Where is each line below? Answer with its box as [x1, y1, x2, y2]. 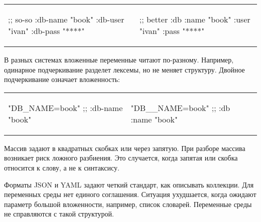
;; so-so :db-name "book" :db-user [8, 13, 124, 25]
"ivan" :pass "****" [139, 25, 205, 36]
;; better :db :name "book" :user [139, 13, 250, 25]
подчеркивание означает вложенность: [4, 74, 120, 84]
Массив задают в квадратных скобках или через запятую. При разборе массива [4, 142, 245, 153]
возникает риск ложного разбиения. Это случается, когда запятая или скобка [4, 152, 238, 163]
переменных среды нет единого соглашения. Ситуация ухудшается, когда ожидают [4, 189, 256, 199]
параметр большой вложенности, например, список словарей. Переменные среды [4, 198, 252, 209]
